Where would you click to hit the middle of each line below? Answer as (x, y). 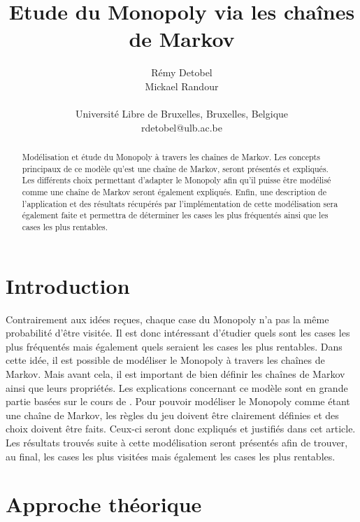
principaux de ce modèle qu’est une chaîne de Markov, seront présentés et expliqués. (175, 168)
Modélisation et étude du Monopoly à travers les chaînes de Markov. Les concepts (171, 157)
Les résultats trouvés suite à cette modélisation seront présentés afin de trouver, (177, 442)
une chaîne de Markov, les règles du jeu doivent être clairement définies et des (172, 415)
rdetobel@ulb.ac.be (182, 127)
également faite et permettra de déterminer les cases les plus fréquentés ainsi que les (175, 215)
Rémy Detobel (182, 72)
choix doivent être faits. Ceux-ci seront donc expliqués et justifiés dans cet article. (181, 429)
